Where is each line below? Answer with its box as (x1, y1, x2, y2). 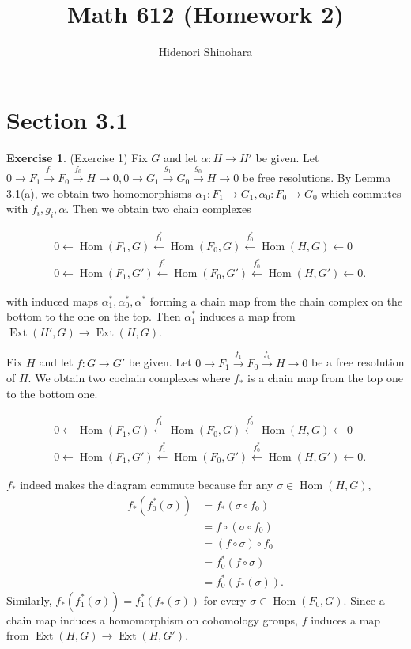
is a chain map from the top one (247, 370, 403, 386)
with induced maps (6, 292, 98, 309)
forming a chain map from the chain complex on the (149, 292, 403, 309)
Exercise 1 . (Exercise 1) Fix (6, 149, 148, 165)
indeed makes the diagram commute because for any (20, 476, 273, 492)
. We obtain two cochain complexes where (28, 370, 231, 386)
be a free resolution (311, 354, 405, 370)
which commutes (321, 184, 402, 201)
